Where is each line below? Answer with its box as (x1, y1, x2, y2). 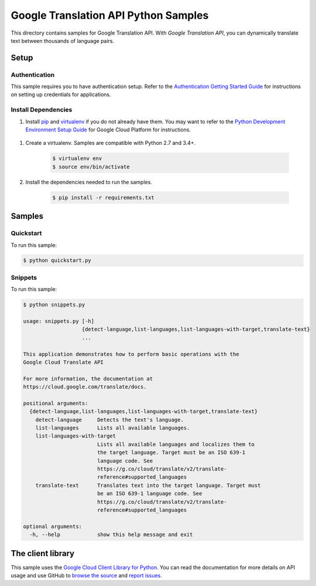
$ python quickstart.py (23, 257, 92, 264)
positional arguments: (23, 399, 88, 407)
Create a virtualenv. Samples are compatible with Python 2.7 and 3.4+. (25, 140, 196, 147)
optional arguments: (23, 523, 82, 530)
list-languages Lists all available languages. (35, 425, 190, 431)
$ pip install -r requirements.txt (52, 194, 154, 201)
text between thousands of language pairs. (11, 37, 115, 44)
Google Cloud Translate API (23, 358, 104, 365)
